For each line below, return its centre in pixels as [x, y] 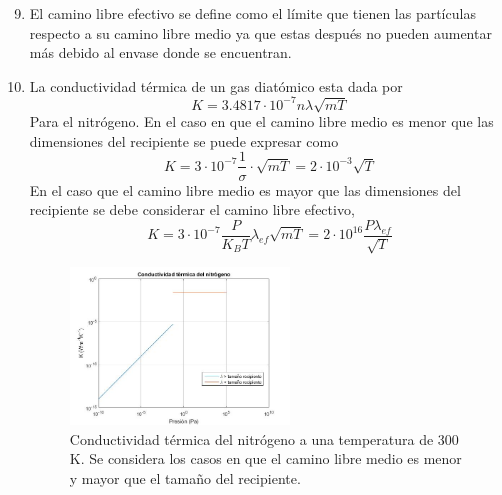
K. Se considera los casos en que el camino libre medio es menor [265, 458]
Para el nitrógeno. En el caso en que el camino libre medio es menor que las [261, 121]
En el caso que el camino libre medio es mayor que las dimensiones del [245, 189]
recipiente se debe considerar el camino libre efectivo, [192, 209]
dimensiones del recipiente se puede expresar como [184, 140]
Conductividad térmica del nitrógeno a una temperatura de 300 [264, 438]
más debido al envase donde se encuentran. [160, 52]
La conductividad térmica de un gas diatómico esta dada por [216, 85]
